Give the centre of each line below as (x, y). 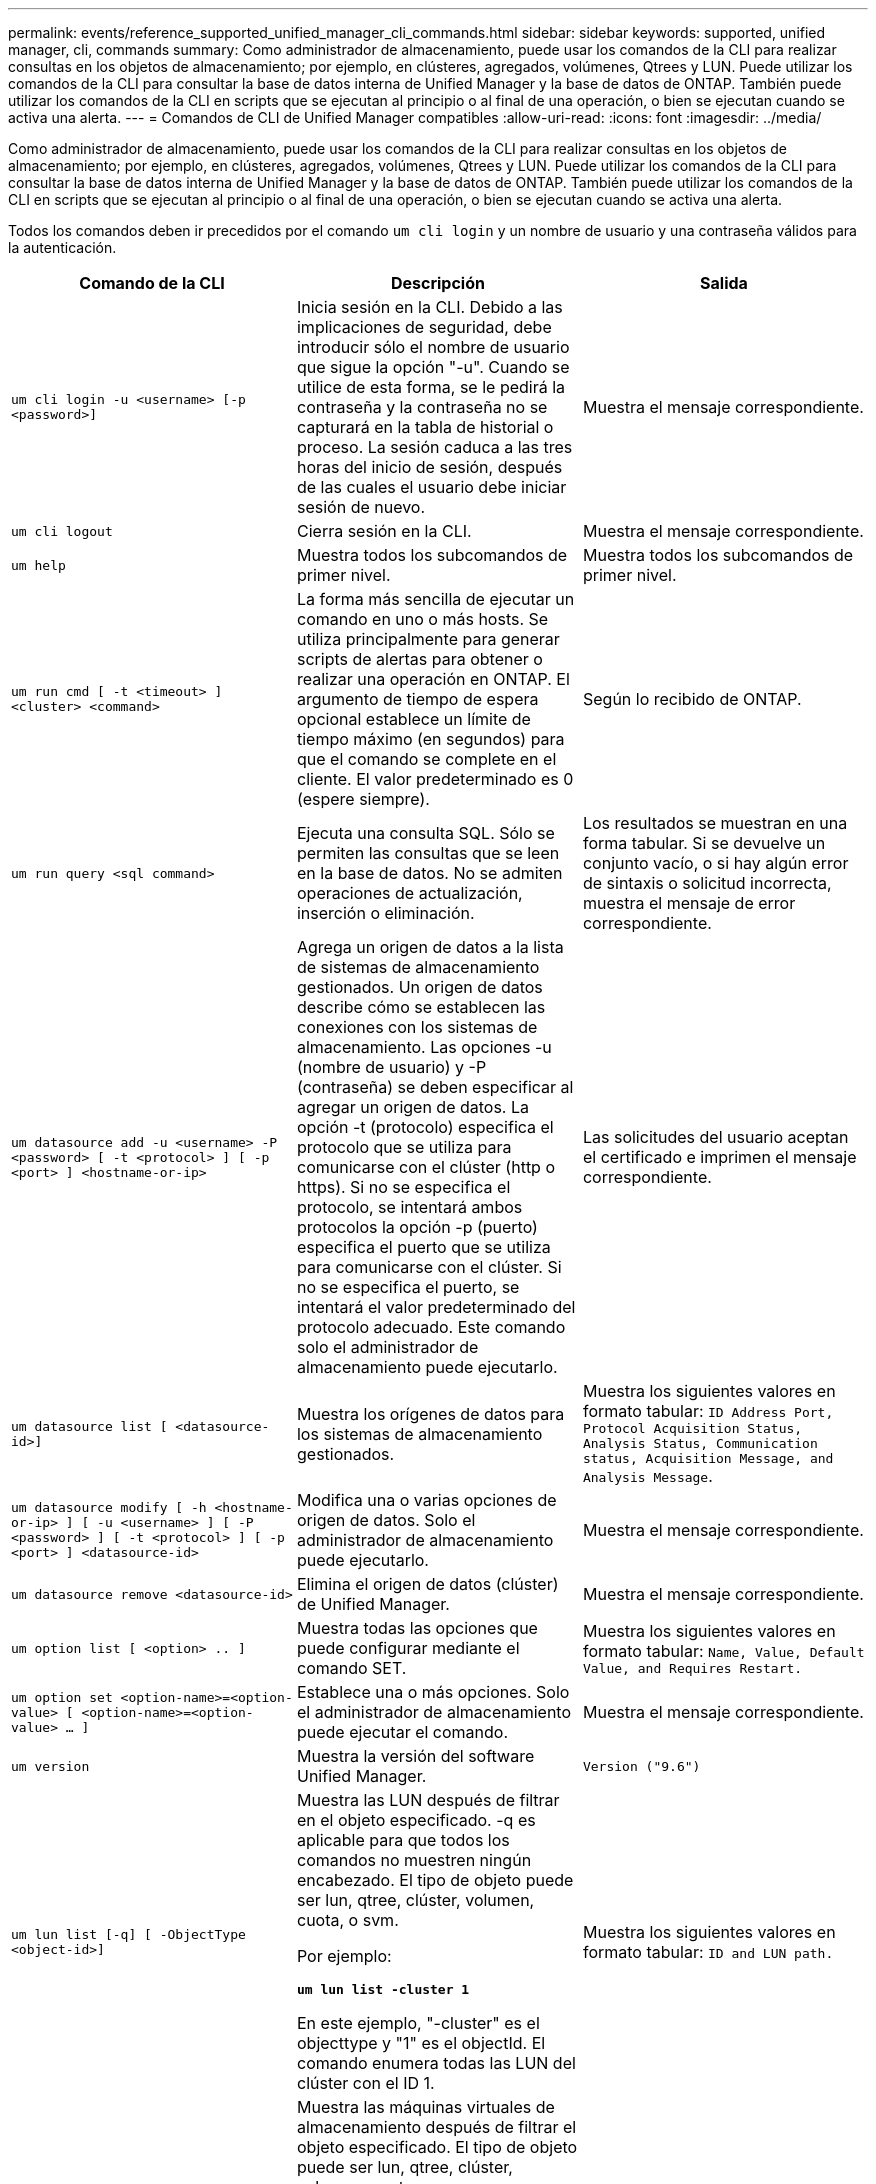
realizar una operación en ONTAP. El (433, 679)
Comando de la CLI (152, 283)
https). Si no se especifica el (403, 1187)
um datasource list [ (89, 1426)
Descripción (437, 283)
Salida (724, 283)
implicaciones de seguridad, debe (424, 327)
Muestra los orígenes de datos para (430, 1413)
